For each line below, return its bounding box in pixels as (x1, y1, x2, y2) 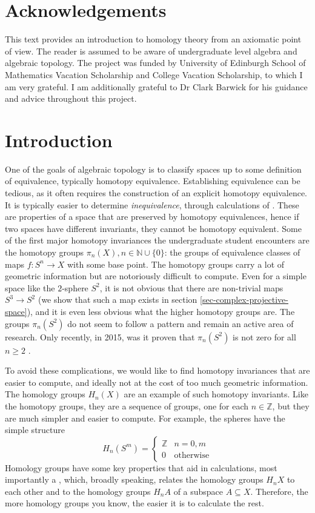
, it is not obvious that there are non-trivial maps (99, 281, 283, 294)
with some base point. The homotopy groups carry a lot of (67, 257, 285, 270)
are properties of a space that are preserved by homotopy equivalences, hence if (5, 210, 299, 223)
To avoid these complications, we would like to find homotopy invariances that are (5, 364, 310, 377)
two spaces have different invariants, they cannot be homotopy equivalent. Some (5, 222, 302, 234)
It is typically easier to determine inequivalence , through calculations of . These (5, 198, 299, 211)
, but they (272, 399, 310, 412)
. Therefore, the (250, 485, 308, 497)
